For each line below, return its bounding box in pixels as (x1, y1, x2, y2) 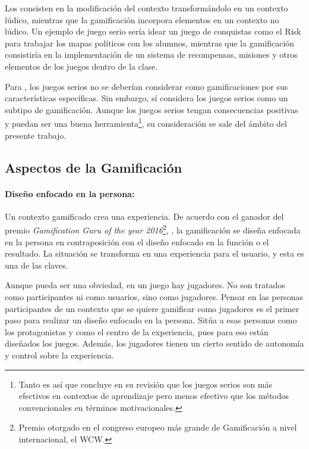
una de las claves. (5, 258, 68, 271)
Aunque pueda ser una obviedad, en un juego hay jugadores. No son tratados (5, 279, 285, 291)
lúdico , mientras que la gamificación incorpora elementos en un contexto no (5, 13, 279, 26)
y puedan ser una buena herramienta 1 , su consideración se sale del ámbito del (5, 116, 287, 129)
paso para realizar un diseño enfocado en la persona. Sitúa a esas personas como (5, 314, 297, 326)
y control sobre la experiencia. (5, 348, 114, 361)
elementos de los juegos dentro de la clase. (5, 60, 158, 72)
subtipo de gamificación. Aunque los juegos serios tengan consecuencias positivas (5, 103, 298, 116)
